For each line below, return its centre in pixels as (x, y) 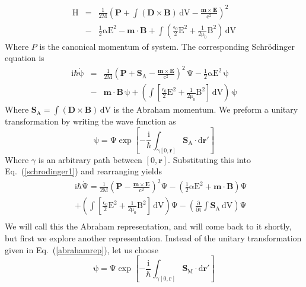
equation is (25, 58)
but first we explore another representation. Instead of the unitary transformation (153, 238)
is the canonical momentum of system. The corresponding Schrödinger (167, 46)
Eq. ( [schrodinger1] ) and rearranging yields (84, 171)
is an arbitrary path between (90, 159)
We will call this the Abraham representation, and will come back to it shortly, (148, 226)
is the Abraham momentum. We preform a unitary (206, 109)
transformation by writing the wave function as (90, 121)
